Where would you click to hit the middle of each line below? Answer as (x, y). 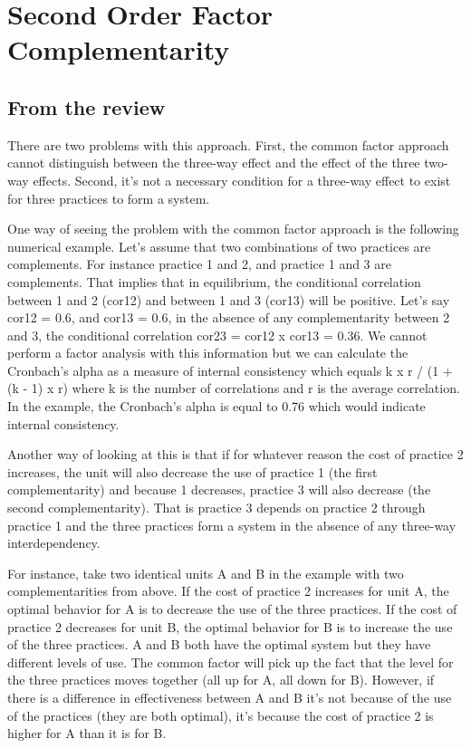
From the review (87, 106)
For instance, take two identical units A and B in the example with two (206, 573)
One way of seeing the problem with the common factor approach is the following (233, 229)
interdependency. (54, 543)
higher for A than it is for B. (87, 733)
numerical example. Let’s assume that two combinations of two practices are (219, 246)
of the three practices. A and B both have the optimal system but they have (219, 644)
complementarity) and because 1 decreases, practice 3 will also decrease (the (219, 489)
